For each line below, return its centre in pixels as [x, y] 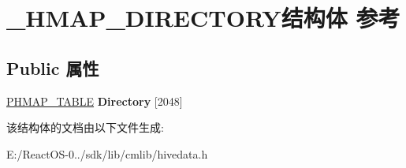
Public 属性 [53, 67]
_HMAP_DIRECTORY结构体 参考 [203, 18]
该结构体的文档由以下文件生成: [85, 127]
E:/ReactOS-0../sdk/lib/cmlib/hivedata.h [107, 153]
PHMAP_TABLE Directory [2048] [95, 101]
